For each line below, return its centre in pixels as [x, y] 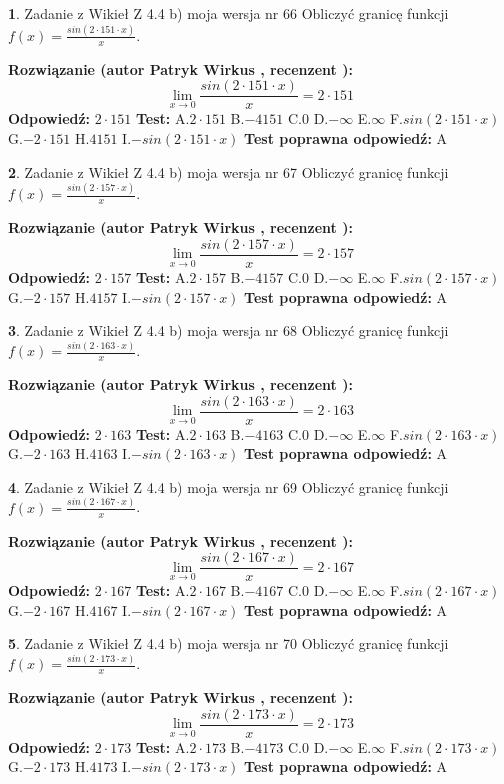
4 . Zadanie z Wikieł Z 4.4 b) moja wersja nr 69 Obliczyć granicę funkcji [228, 486]
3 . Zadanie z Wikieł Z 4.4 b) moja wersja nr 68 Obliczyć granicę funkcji [228, 330]
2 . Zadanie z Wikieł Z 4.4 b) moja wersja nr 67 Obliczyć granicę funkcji [228, 171]
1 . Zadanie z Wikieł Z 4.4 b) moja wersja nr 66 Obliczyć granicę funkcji [228, 13]
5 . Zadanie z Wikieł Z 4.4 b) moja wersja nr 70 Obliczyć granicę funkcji [228, 643]
